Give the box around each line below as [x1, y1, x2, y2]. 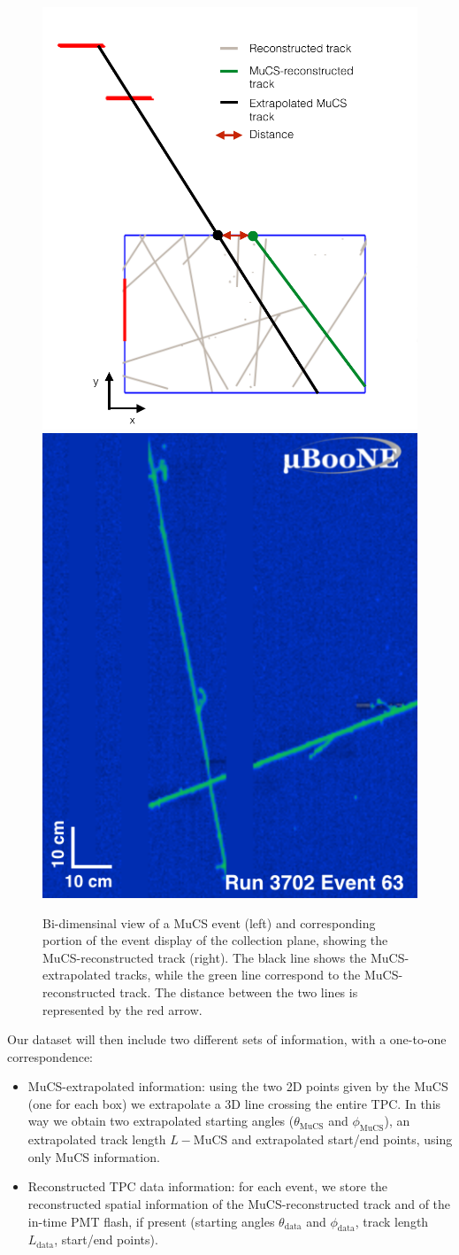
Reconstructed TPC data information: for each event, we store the [27, 1177, 388, 1196]
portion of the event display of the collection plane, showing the [42, 931, 388, 949]
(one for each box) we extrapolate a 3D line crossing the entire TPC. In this [27, 1094, 441, 1112]
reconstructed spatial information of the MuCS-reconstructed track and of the [27, 1195, 451, 1213]
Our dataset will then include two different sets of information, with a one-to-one [7, 1030, 447, 1049]
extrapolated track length [27, 1130, 166, 1149]
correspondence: [7, 1047, 93, 1065]
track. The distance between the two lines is [119, 982, 358, 1001]
